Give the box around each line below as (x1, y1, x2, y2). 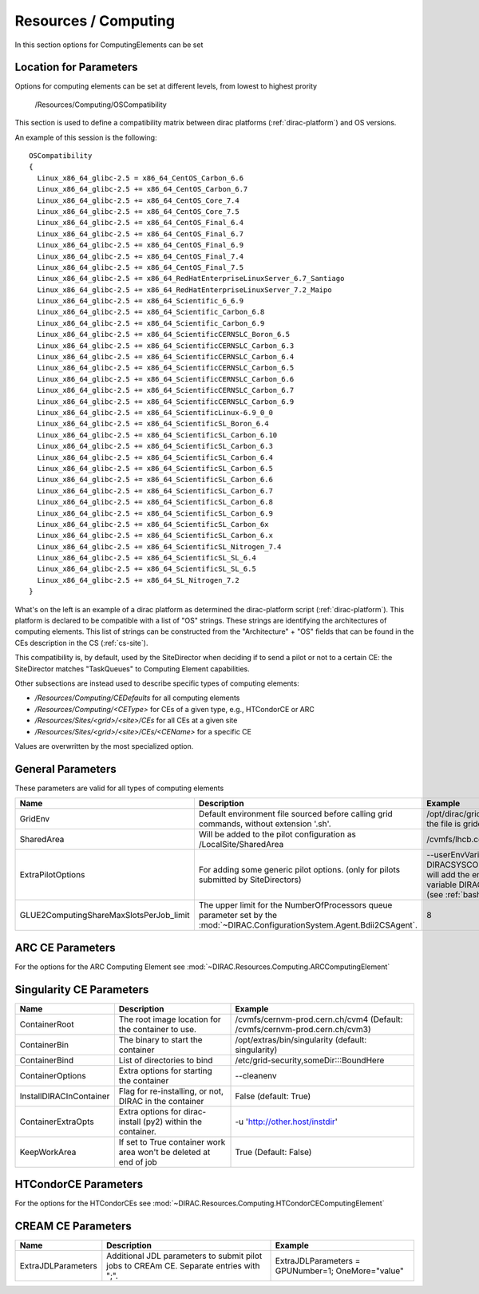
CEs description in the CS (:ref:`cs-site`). (14, 638, 148, 647)
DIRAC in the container (118, 1095, 204, 1106)
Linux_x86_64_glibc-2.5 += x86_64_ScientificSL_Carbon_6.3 (37, 441, 273, 451)
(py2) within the (142, 1116, 203, 1127)
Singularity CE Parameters (14, 983, 149, 996)
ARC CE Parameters (14, 940, 116, 954)
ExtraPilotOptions (19, 869, 85, 880)
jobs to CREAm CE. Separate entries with (106, 1260, 260, 1272)
